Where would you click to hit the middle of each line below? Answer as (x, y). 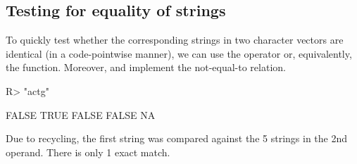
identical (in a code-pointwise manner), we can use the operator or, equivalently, (179, 53)
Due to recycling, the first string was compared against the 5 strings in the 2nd (177, 138)
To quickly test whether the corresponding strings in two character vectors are (175, 40)
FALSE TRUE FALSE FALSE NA (81, 114)
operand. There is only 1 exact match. (88, 152)
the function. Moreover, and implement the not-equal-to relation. (146, 67)
